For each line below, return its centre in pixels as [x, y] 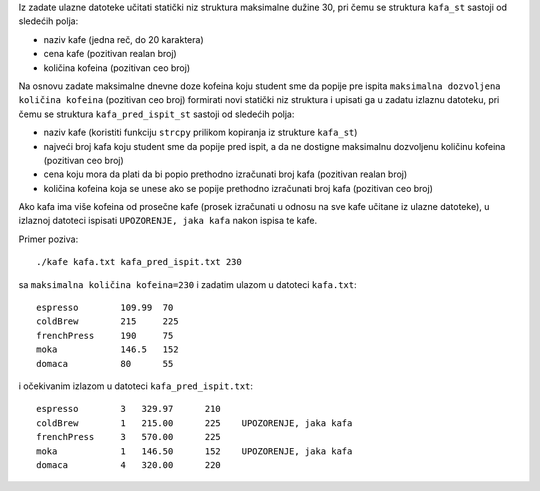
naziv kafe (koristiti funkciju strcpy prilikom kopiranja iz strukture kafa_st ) [200, 132]
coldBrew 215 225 [107, 321]
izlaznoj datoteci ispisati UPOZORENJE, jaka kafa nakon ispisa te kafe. [168, 221]
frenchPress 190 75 [105, 335]
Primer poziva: [48, 239]
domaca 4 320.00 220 [129, 464]
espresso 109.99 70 [105, 308]
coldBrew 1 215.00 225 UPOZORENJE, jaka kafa [194, 423]
